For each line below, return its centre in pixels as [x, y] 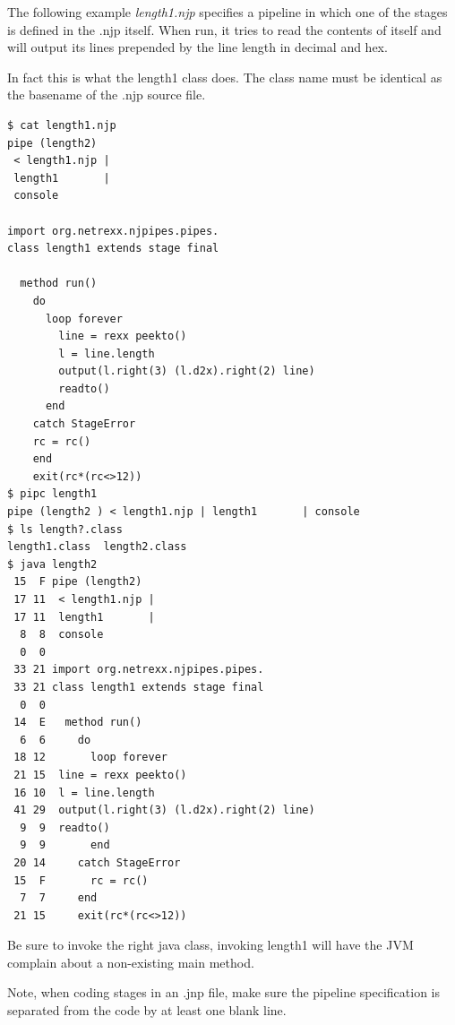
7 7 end [59, 898]
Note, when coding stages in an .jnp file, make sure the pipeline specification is [224, 992]
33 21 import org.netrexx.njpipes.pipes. [139, 670]
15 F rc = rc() [81, 880]
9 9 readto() [65, 827]
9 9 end [65, 845]
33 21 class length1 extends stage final [139, 687]
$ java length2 [52, 564]
